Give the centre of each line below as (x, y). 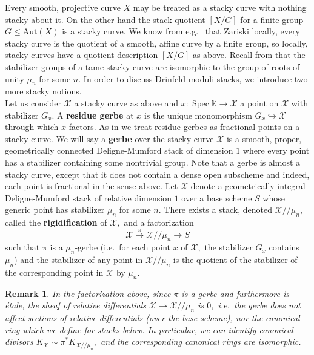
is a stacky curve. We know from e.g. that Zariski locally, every (181, 31)
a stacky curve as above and (126, 103)
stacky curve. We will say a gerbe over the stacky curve (109, 138)
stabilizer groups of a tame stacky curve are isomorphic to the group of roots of (152, 66)
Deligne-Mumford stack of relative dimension (88, 197)
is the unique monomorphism (198, 115)
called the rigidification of (56, 222)
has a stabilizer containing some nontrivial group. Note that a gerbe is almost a (153, 162)
